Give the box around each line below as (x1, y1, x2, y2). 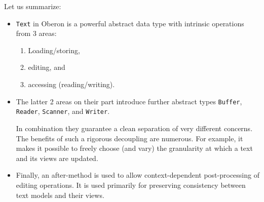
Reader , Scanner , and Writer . (16, 106, 110, 116)
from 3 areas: (16, 28, 57, 38)
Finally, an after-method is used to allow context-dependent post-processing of (16, 170, 259, 180)
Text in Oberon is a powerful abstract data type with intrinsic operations (16, 18, 244, 28)
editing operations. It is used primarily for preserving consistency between (16, 179, 246, 190)
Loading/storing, (28, 45, 80, 55)
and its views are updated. (16, 152, 98, 163)
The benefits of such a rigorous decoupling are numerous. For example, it (16, 133, 243, 143)
